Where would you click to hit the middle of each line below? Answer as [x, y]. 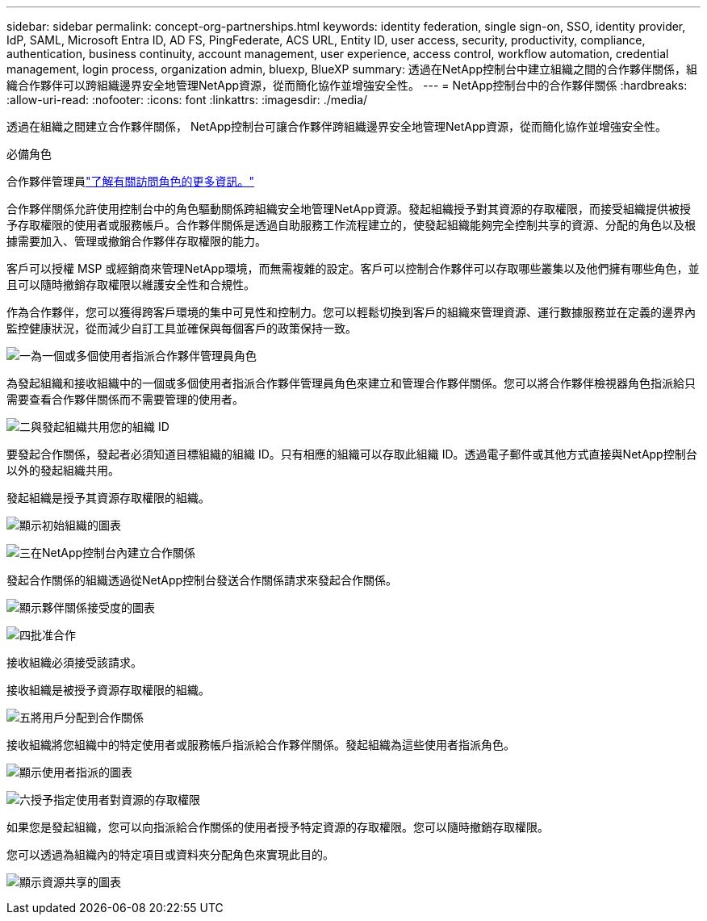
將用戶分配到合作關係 [87, 717]
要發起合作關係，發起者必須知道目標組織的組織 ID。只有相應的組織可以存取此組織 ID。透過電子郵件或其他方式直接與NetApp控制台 [352, 454]
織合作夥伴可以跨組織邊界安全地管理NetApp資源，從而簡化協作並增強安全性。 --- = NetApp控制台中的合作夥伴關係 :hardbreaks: [347, 85]
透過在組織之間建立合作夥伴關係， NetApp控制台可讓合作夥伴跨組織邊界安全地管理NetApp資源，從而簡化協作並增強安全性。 [337, 126]
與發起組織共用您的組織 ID [100, 427]
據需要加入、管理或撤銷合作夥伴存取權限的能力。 [136, 241]
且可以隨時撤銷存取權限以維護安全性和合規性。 [131, 285]
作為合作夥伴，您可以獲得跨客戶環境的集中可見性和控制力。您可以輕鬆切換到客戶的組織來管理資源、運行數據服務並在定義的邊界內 [351, 312]
